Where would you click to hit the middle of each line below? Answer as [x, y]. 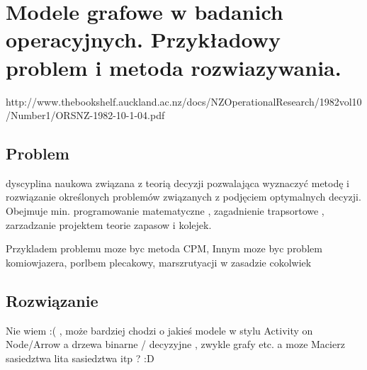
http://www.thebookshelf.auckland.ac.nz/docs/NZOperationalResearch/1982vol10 [184, 101]
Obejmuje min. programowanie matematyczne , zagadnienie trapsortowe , [165, 211]
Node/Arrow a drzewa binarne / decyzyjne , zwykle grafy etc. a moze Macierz [175, 344]
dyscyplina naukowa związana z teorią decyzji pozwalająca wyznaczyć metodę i [178, 183]
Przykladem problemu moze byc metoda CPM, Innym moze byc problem [164, 248]
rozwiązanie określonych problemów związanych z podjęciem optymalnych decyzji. [183, 197]
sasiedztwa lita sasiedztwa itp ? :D [80, 358]
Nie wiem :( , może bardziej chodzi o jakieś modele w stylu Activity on [159, 330]
